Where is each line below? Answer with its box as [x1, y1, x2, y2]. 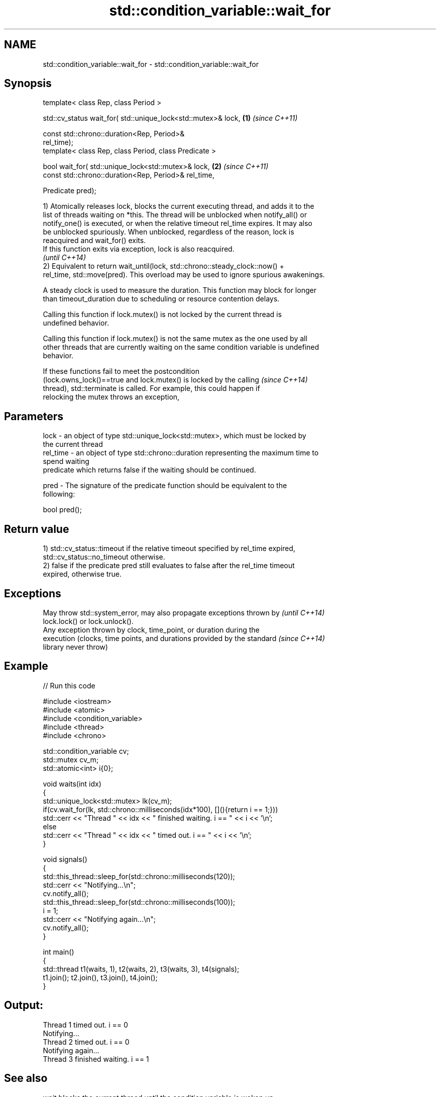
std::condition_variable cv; [43, 746, 129, 755]
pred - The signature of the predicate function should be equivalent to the [43, 481, 287, 490]
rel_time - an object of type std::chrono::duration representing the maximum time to [43, 448, 319, 457]
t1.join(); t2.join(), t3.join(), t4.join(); [43, 973, 158, 982]
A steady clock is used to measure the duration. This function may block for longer [43, 286, 316, 295]
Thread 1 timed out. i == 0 [43, 1020, 128, 1029]
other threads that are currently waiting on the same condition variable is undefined [43, 343, 319, 352]
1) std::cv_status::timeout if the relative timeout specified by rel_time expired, [43, 544, 295, 553]
